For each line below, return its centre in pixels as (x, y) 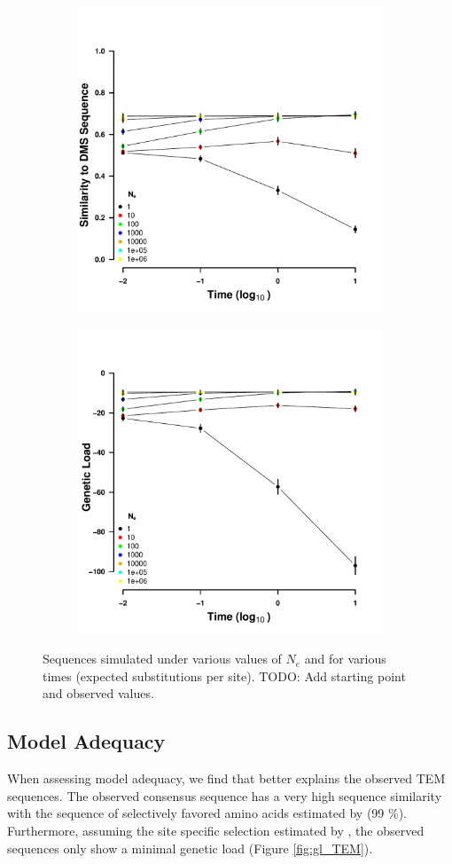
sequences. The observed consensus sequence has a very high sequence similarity (225, 795)
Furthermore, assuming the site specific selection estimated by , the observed (216, 830)
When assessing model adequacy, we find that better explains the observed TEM (226, 778)
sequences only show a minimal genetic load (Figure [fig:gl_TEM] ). (190, 848)
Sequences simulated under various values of (162, 659)
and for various (345, 659)
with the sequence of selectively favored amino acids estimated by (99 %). (207, 813)
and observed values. (98, 693)
